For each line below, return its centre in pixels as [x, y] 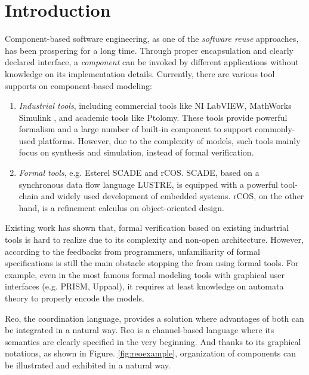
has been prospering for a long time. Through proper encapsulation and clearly [149, 50]
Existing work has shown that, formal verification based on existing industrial [147, 228]
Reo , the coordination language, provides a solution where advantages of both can [154, 318]
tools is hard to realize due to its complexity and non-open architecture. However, [154, 240]
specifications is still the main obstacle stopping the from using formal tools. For [152, 263]
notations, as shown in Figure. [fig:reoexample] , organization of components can [150, 353]
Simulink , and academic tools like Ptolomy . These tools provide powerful [153, 117]
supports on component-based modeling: [78, 85]
